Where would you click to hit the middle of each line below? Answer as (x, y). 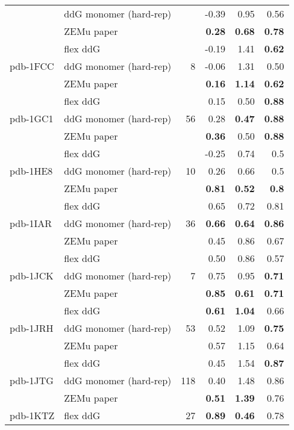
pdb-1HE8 (31, 171)
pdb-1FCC (32, 66)
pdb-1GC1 (32, 118)
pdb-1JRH (32, 328)
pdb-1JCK (32, 276)
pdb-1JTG (32, 380)
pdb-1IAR (31, 223)
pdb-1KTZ (32, 415)
